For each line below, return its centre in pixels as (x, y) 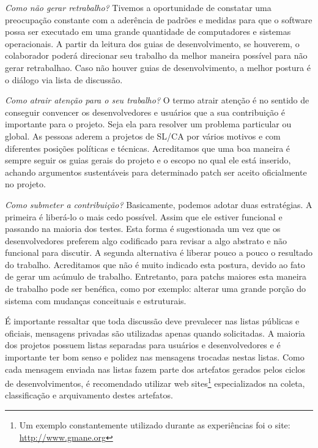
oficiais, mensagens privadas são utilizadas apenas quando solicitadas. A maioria (155, 333)
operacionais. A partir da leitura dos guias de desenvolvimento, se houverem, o (152, 43)
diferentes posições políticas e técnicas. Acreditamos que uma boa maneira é (148, 148)
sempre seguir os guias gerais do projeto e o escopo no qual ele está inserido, (148, 160)
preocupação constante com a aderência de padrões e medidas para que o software (159, 19)
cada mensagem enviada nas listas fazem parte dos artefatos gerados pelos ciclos (155, 369)
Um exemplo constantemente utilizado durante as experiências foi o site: (155, 425)
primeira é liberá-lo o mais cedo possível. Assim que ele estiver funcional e (144, 216)
